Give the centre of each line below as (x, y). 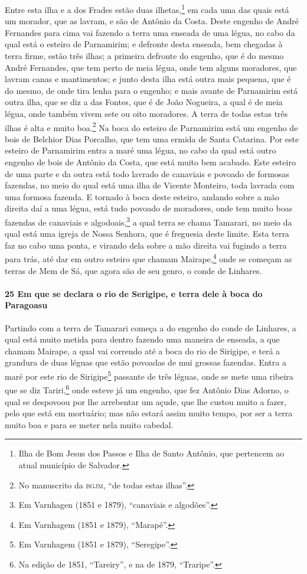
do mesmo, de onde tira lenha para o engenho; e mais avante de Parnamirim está (151, 90)
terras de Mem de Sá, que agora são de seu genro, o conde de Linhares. (133, 270)
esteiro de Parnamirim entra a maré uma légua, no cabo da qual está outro (141, 150)
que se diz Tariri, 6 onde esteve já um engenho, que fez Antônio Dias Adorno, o (147, 389)
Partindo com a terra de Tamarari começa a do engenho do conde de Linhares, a (151, 327)
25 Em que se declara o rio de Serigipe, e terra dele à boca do (134, 293)
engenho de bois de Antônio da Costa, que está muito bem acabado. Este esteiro (150, 162)
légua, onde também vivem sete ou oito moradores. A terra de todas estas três (146, 113)
